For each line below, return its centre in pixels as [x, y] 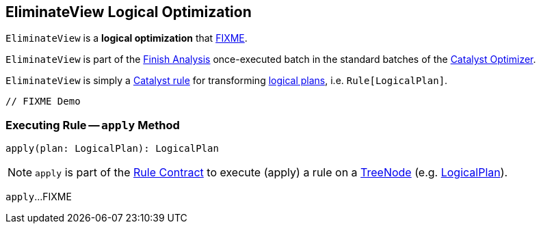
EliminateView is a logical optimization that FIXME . [127, 38]
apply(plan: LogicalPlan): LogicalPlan [112, 149]
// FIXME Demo [43, 102]
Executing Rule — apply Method [93, 125]
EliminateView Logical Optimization [129, 12]
